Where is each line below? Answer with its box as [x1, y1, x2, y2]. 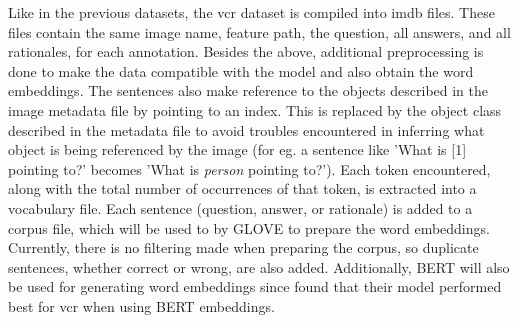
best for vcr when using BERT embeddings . [8, 295, 275, 316]
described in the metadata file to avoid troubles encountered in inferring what [8, 119, 485, 140]
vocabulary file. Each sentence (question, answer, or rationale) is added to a [8, 197, 473, 218]
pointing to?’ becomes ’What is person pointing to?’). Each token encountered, [8, 158, 491, 179]
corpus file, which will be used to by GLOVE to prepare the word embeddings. [8, 217, 490, 238]
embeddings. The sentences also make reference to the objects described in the [8, 80, 489, 101]
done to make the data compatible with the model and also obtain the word [8, 60, 474, 81]
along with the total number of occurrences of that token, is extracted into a [8, 178, 477, 199]
